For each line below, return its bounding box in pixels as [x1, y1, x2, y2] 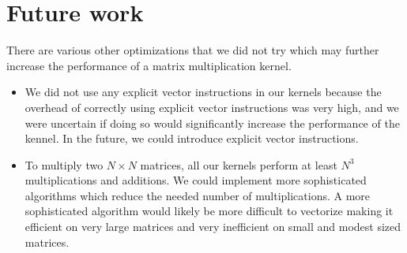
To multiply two [24, 156, 104, 173]
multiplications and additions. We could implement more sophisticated [24, 172, 367, 188]
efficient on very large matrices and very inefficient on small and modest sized [24, 218, 401, 235]
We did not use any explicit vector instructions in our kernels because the [24, 84, 382, 100]
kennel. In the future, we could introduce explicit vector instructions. [24, 130, 359, 147]
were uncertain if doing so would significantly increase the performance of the [24, 114, 400, 131]
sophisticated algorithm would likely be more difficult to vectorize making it [24, 203, 394, 219]
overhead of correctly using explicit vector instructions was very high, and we [24, 99, 399, 115]
